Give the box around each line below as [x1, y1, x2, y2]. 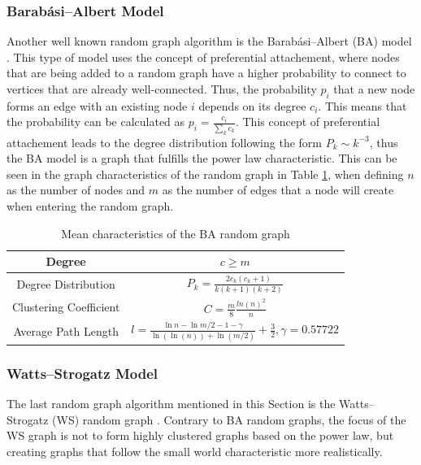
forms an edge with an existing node [7, 97, 188, 114]
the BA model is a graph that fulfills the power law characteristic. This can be [7, 150, 397, 167]
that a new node [333, 80, 415, 97]
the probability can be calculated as [7, 113, 185, 130]
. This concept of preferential [235, 113, 380, 130]
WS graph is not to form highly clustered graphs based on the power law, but [7, 427, 394, 444]
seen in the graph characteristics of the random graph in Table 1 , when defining [7, 165, 404, 182]
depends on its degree [198, 97, 306, 114]
